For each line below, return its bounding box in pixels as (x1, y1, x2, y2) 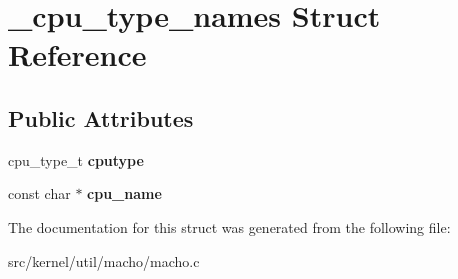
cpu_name (87, 183, 162, 204)
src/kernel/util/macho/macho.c (8, 250, 200, 271)
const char (8, 183, 71, 204)
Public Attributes (8, 102, 194, 133)
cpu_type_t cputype (8, 149, 144, 170)
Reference (8, 34, 147, 75)
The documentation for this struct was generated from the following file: (8, 216, 451, 237)
